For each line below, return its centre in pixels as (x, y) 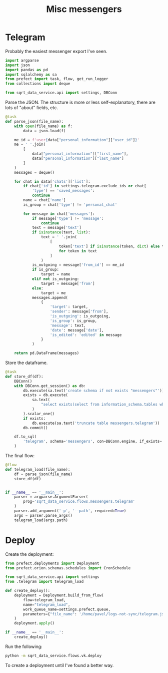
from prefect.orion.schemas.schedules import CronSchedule (68, 568)
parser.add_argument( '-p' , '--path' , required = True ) (70, 511)
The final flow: (20, 456)
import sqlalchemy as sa (31, 74)
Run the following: (24, 646)
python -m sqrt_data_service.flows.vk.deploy (53, 655)
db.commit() (36, 428)
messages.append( (50, 297)
